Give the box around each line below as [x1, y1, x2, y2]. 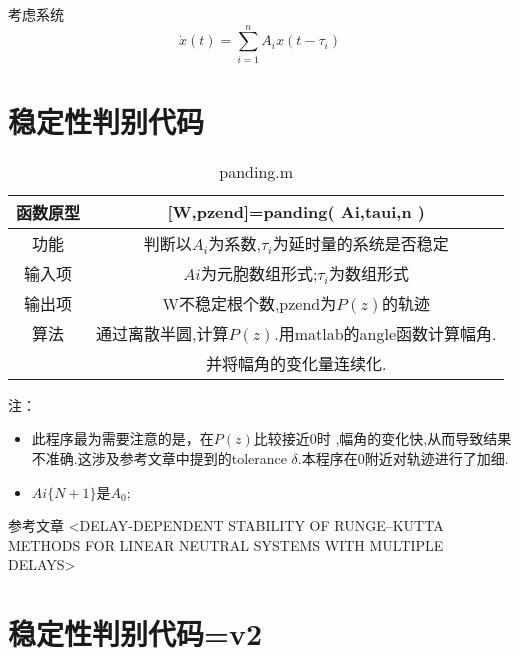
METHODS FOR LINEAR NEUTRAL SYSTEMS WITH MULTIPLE [8, 534, 444, 555]
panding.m [219, 159, 294, 183]
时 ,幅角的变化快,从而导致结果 [316, 428, 512, 449]
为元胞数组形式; [200, 261, 318, 285]
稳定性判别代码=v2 [8, 613, 263, 654]
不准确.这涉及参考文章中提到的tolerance [31, 448, 287, 469]
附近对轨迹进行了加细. [364, 448, 509, 469]
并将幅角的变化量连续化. [206, 351, 387, 375]
